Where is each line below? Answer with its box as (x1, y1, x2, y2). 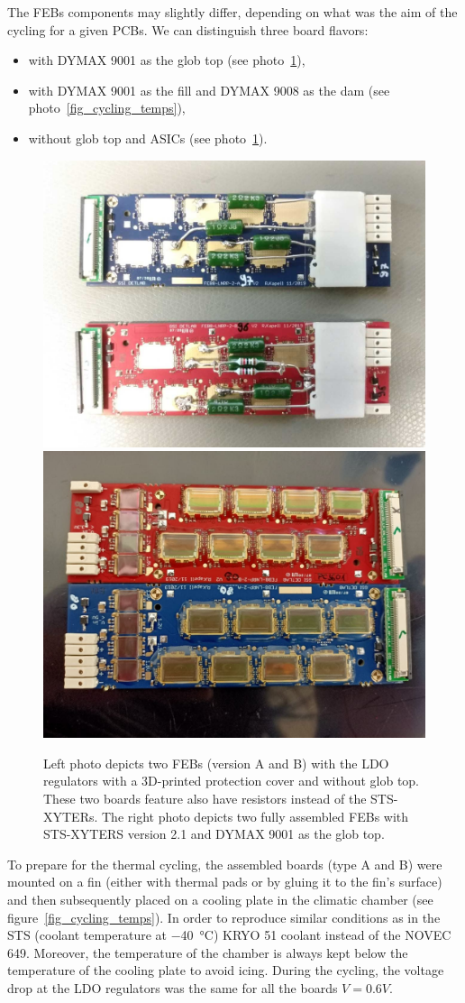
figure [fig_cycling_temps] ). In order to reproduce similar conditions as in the (7, 907, 441, 926)
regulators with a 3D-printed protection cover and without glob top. (43, 771, 420, 790)
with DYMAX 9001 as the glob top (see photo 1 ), (28, 51, 305, 69)
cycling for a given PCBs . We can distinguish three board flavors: (7, 20, 369, 39)
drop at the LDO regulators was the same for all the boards (7, 978, 338, 997)
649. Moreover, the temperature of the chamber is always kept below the (7, 943, 408, 962)
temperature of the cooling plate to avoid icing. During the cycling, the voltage (7, 961, 444, 980)
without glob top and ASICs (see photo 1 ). (28, 128, 268, 147)
